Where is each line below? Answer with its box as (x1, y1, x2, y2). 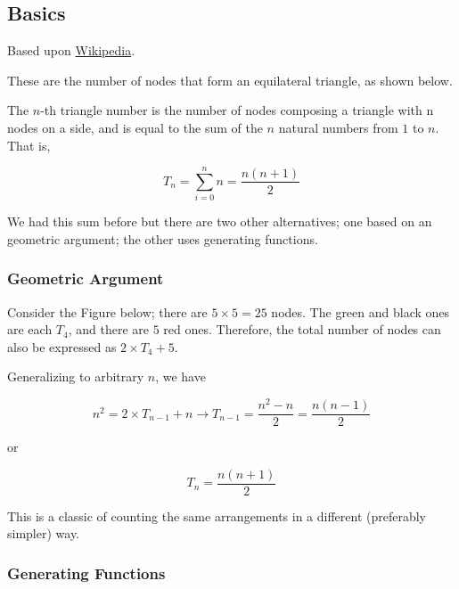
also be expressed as (7, 337, 117, 356)
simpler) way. (7, 524, 80, 543)
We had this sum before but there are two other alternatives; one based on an (7, 212, 432, 231)
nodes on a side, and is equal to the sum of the (7, 118, 263, 136)
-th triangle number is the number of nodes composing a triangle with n (40, 101, 434, 119)
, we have (155, 367, 206, 386)
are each (7, 320, 53, 339)
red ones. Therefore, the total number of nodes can (163, 320, 441, 339)
